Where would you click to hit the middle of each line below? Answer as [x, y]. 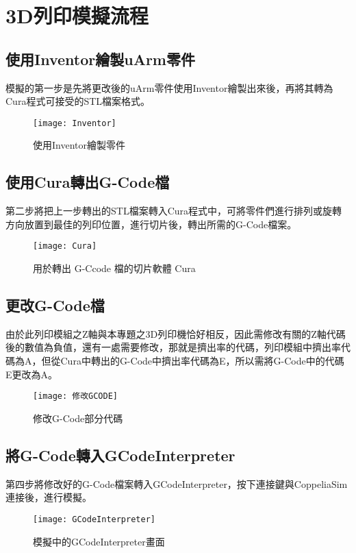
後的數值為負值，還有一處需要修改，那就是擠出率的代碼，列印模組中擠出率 [173, 347]
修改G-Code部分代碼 [78, 418]
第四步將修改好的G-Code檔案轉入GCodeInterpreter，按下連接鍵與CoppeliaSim [177, 483]
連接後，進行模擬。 [49, 497]
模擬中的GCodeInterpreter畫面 [99, 541]
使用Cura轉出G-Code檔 [88, 182]
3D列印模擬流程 [77, 15]
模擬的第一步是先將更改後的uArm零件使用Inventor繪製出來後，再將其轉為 [169, 87]
